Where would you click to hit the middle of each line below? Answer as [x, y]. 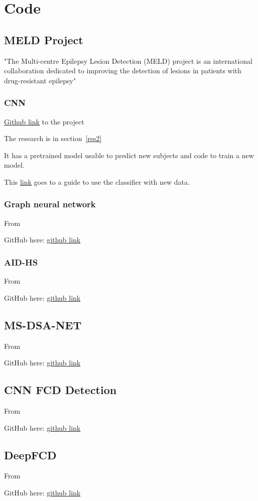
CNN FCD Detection [60, 390]
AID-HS [21, 262]
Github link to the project [44, 121]
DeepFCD [30, 455]
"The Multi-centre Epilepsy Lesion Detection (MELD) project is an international [128, 60]
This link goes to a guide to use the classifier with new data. [97, 181]
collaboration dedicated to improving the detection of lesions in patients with [123, 71]
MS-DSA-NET [43, 325]
